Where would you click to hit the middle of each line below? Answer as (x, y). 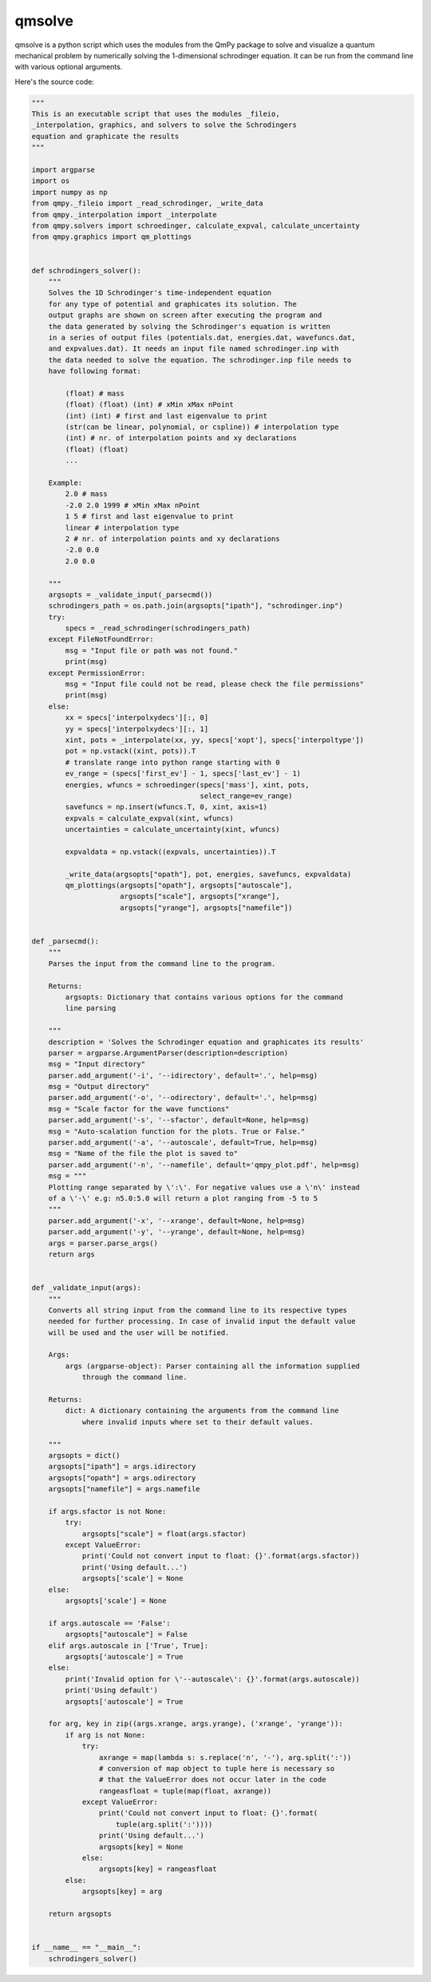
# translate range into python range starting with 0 (172, 762)
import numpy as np (69, 192)
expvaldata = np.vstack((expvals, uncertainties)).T (170, 852)
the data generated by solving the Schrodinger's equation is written (190, 326)
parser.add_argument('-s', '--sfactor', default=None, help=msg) (179, 1120)
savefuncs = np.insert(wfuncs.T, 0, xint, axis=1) (166, 807)
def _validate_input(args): (86, 1288)
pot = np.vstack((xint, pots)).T (130, 751)
